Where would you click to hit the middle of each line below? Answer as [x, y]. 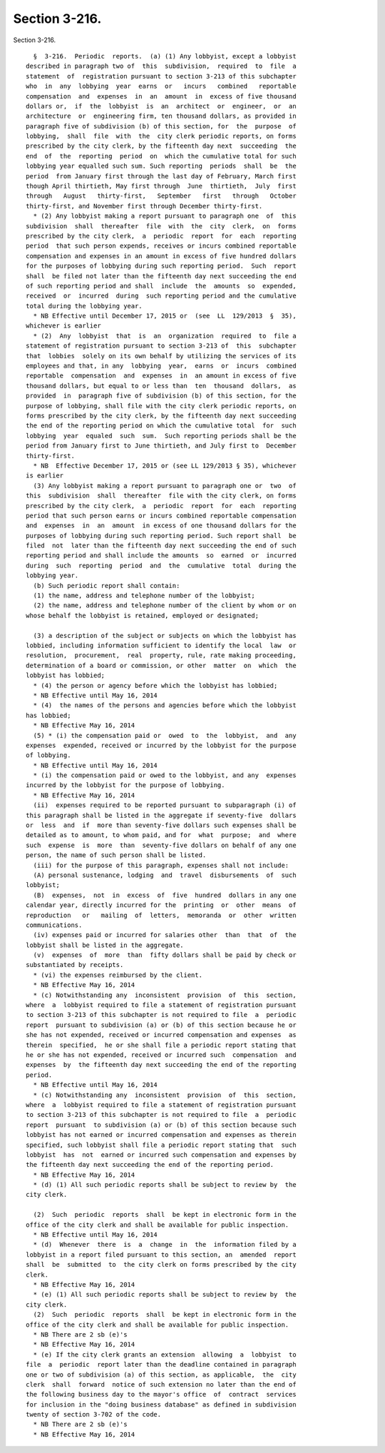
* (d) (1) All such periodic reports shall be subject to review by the [165, 1185]
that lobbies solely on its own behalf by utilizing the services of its [161, 356]
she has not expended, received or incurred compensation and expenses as [161, 1035]
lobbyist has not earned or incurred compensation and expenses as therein [161, 1135]
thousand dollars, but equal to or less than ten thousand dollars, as [161, 386]
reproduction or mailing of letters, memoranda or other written [161, 915]
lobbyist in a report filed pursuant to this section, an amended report [161, 1255]
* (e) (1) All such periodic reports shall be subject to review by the [165, 1295]
